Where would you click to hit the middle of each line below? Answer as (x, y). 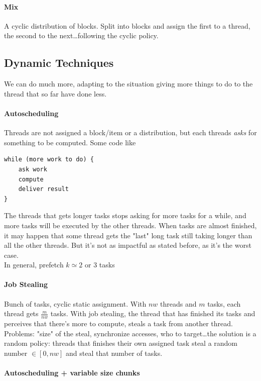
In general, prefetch (34, 265)
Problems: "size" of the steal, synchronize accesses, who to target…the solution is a (130, 333)
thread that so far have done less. (55, 93)
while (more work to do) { (49, 160)
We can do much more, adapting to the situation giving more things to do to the (128, 84)
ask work (33, 169)
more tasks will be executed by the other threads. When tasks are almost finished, (130, 225)
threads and (178, 303)
